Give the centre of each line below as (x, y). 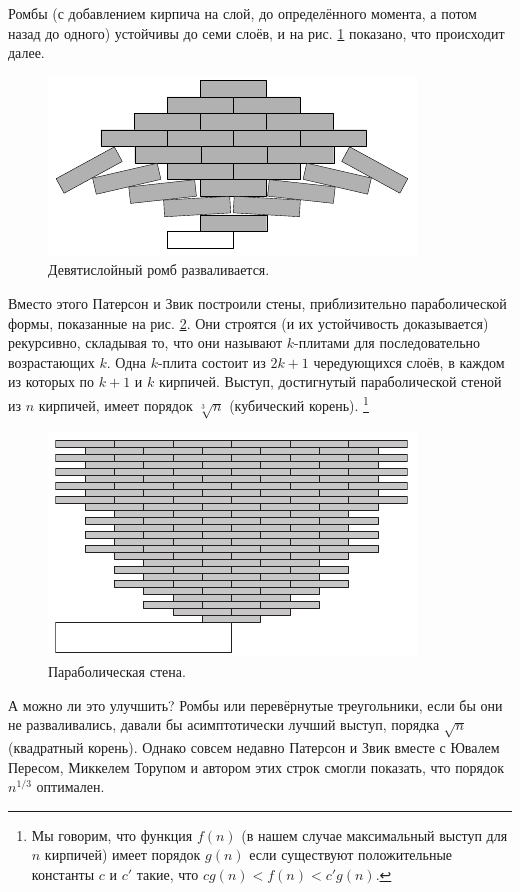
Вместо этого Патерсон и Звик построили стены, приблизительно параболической (257, 302)
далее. (26, 52)
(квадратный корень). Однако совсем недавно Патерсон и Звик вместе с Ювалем (254, 746)
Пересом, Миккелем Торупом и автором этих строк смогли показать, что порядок (256, 766)
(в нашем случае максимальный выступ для (374, 834)
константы (63, 873)
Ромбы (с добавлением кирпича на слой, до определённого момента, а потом (242, 13)
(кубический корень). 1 (299, 403)
